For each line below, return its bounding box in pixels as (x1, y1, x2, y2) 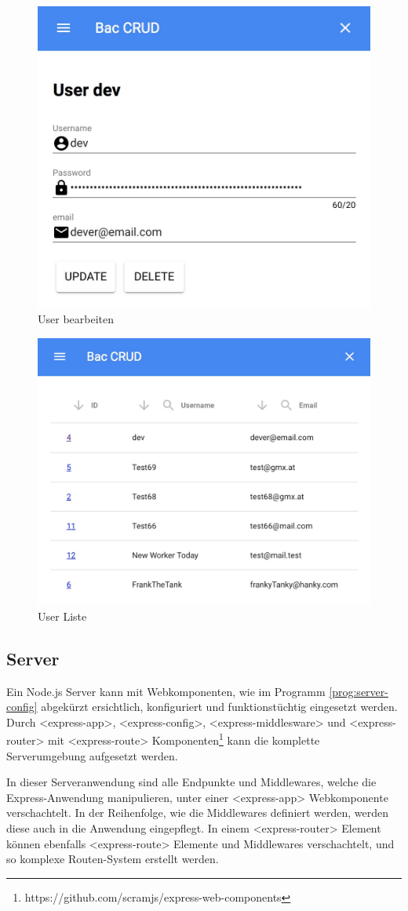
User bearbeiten (38, 311, 114, 327)
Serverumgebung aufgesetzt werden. (6, 747, 178, 763)
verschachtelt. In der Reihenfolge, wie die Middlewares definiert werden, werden (6, 804, 389, 821)
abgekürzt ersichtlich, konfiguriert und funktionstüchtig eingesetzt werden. (41, 698, 398, 715)
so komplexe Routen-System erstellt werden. (6, 851, 219, 867)
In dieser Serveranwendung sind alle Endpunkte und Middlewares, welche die (6, 774, 377, 790)
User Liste (38, 607, 87, 624)
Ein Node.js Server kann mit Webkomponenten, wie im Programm (6, 683, 326, 699)
